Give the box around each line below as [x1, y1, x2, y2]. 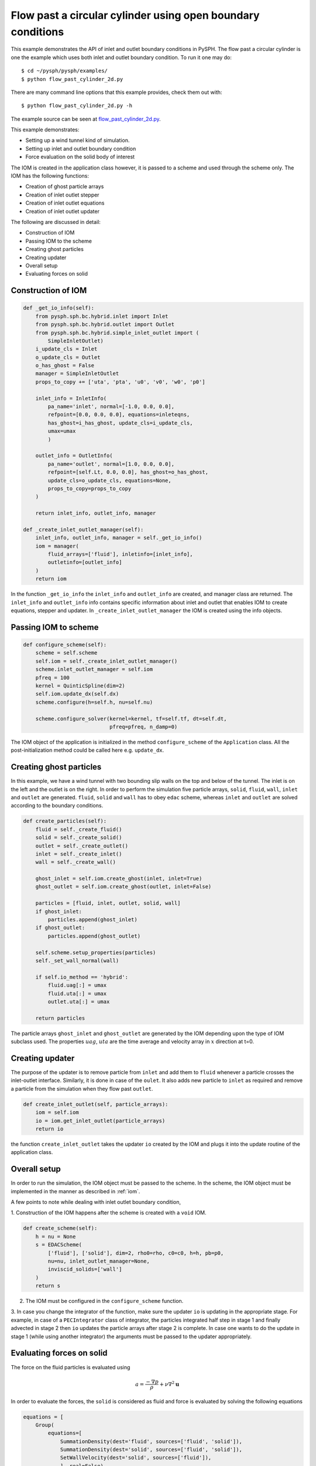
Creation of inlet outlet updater [25, 208, 99, 215]
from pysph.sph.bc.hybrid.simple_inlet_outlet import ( [35, 329, 200, 336]
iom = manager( [35, 542, 79, 549]
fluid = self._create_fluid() [35, 826, 122, 833]
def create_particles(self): [23, 818, 107, 824]
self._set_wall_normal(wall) [35, 957, 119, 964]
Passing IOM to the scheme [25, 237, 92, 245]
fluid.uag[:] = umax [47, 982, 107, 989]
